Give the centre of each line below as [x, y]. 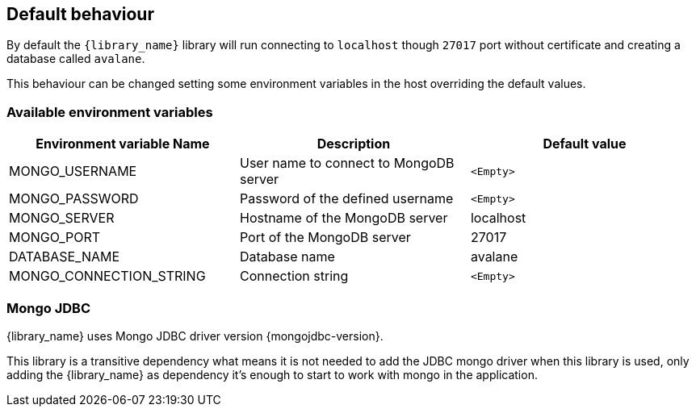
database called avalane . [76, 59]
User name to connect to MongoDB [347, 163]
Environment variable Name [123, 144]
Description [354, 144]
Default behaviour [80, 14]
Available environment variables [110, 112]
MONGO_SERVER [62, 218]
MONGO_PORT [55, 238]
